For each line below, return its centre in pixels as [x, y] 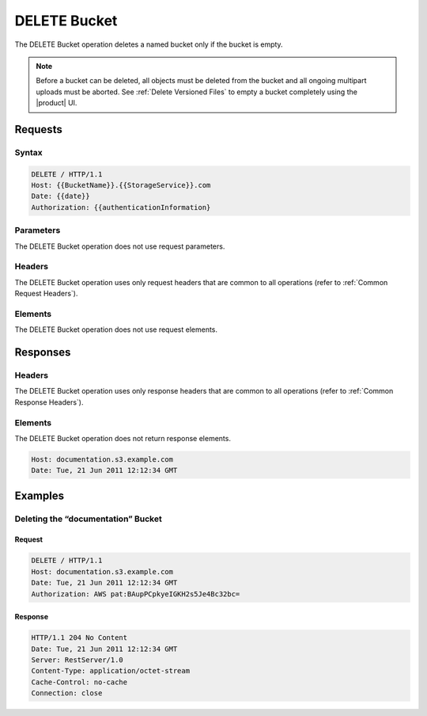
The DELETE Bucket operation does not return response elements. [123, 438]
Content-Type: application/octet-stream [110, 671]
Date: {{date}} [60, 196]
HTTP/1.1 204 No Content [79, 638]
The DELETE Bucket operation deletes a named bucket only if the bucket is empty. [149, 44]
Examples [40, 495]
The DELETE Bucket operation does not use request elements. [116, 329]
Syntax [28, 152]
